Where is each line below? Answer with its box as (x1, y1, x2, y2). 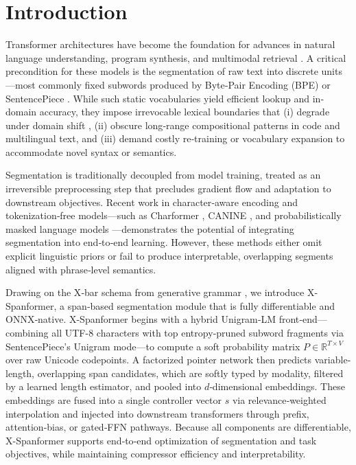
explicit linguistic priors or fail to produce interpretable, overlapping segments (5, 249, 333, 263)
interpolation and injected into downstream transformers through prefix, (5, 406, 309, 420)
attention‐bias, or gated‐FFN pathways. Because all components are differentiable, (5, 420, 351, 434)
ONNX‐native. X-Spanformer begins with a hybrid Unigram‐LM (5, 312, 276, 326)
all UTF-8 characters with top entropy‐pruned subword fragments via (51, 326, 344, 339)
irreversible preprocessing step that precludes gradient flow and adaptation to (5, 181, 331, 196)
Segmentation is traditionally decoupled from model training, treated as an (5, 168, 321, 182)
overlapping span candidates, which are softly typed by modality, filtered (37, 365, 344, 380)
